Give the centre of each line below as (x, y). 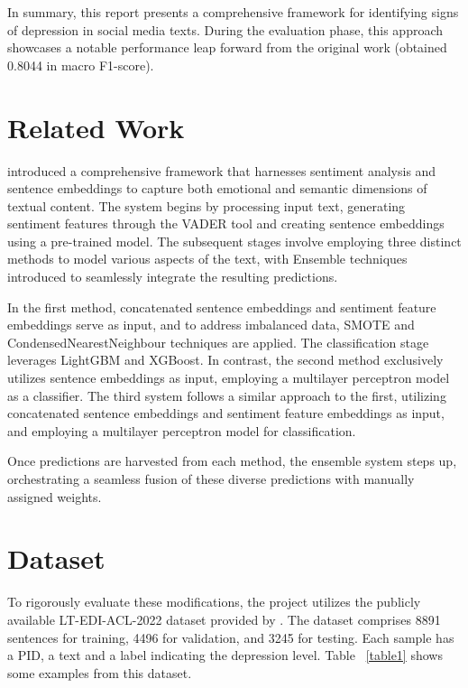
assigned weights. (55, 496)
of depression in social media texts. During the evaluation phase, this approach (225, 29)
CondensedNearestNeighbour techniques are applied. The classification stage (218, 342)
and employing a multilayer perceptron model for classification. (182, 430)
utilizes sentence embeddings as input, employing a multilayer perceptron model (229, 378)
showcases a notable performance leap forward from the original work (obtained (227, 47)
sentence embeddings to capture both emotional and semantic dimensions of (217, 188)
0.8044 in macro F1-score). (81, 65)
